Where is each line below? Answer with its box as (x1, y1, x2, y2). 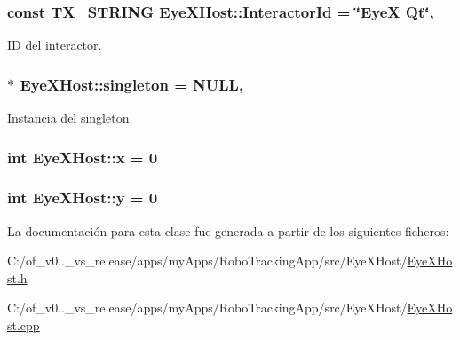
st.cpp (7, 316, 40, 335)
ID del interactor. (7, 36, 102, 54)
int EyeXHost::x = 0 (7, 146, 158, 168)
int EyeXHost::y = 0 (7, 186, 158, 209)
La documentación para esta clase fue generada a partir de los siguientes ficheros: (7, 221, 449, 240)
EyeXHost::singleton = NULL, (20, 73, 244, 95)
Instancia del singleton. (7, 108, 133, 127)
